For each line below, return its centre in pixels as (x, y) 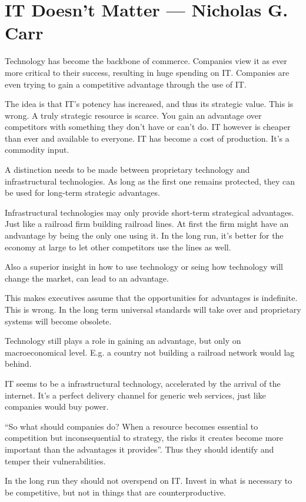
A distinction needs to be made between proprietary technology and (127, 170)
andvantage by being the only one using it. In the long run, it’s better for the (144, 235)
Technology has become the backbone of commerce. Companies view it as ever (146, 61)
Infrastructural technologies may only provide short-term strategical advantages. (149, 212)
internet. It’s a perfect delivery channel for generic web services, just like (135, 395)
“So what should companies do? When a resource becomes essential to (132, 426)
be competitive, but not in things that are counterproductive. (115, 492)
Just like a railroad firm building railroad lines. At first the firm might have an (147, 224)
